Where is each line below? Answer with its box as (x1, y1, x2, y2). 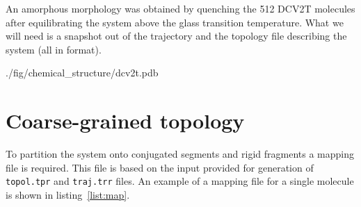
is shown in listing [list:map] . (6, 187, 130, 201)
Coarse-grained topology (6, 106, 245, 135)
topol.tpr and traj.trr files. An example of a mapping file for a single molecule (6, 174, 354, 188)
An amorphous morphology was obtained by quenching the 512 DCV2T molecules (6, 1, 355, 15)
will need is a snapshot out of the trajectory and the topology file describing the (6, 28, 347, 43)
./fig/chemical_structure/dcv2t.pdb (6, 65, 159, 80)
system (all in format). (6, 42, 102, 56)
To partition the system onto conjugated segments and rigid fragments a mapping (6, 147, 355, 161)
